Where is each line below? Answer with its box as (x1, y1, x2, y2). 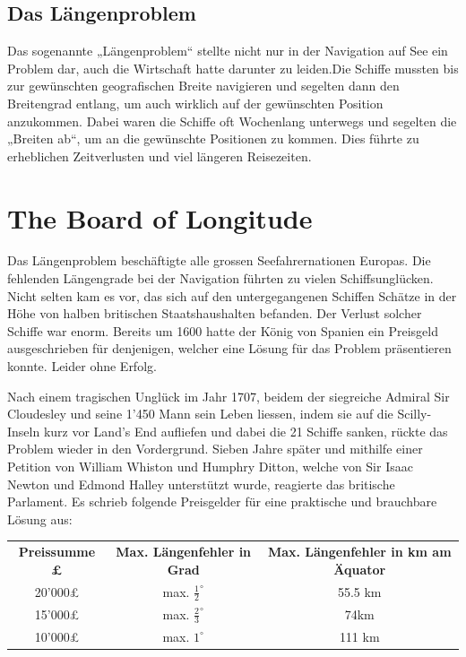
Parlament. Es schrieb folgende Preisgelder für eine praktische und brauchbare (7, 492, 437, 511)
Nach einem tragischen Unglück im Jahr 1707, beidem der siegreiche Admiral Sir (7, 386, 450, 405)
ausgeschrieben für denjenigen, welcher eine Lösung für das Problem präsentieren (7, 339, 452, 358)
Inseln (7, 421, 40, 440)
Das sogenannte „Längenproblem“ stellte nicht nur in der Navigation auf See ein (7, 41, 448, 60)
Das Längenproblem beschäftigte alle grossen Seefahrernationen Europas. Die (7, 251, 431, 270)
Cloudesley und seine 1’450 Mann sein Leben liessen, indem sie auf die (7, 404, 393, 423)
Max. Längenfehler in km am (267, 542, 452, 561)
